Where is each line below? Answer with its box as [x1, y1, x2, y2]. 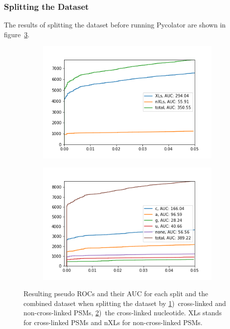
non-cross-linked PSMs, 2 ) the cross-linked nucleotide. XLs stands [23, 307, 222, 318]
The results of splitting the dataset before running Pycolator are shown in [4, 20, 226, 30]
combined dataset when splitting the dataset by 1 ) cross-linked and [23, 298, 226, 308]
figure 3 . [4, 29, 30, 39]
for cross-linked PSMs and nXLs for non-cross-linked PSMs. [23, 317, 203, 328]
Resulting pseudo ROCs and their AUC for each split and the [23, 288, 208, 299]
